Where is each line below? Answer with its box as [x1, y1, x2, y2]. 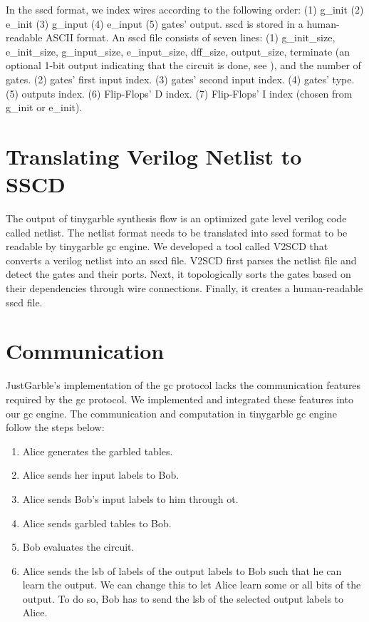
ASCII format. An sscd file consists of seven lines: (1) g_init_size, [46, 30, 336, 45]
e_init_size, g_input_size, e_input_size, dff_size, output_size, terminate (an [6, 43, 350, 58]
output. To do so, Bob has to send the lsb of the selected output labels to [22, 591, 344, 606]
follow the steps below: [6, 420, 105, 435]
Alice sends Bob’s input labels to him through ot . [22, 491, 239, 506]
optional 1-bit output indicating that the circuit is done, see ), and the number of [6, 58, 361, 73]
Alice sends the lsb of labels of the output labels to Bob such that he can [22, 563, 342, 578]
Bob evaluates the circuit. [22, 539, 135, 554]
